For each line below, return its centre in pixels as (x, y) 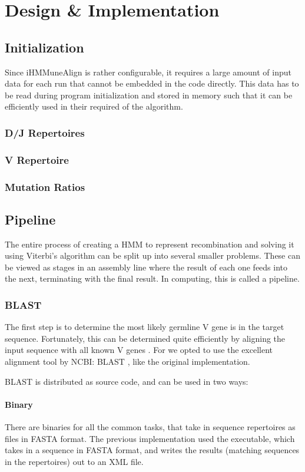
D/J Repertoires (45, 132)
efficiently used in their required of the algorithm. (94, 106)
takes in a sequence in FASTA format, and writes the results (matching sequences (152, 450)
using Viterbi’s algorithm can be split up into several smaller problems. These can (152, 255)
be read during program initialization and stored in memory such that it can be (149, 95)
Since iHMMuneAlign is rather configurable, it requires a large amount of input (148, 72)
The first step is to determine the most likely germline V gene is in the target (145, 327)
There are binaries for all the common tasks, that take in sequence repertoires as (150, 427)
